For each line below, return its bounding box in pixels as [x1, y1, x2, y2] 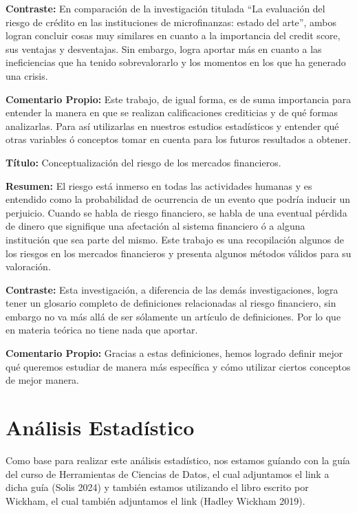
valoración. [6, 259, 51, 274]
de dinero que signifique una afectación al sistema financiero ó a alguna [6, 219, 305, 233]
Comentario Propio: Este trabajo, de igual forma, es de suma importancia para [6, 91, 351, 106]
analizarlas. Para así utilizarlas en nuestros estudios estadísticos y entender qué [6, 118, 339, 133]
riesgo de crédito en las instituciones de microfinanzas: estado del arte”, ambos [6, 14, 336, 29]
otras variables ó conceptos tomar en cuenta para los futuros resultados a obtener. [6, 132, 351, 146]
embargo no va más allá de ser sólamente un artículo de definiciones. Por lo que [6, 309, 341, 323]
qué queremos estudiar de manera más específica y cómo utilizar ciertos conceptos [6, 359, 351, 373]
